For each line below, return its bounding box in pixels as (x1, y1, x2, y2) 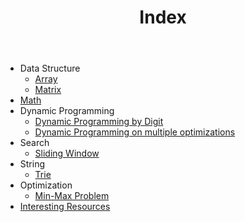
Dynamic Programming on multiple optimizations (34, 126, 236, 138)
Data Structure (19, 62, 81, 75)
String (19, 158, 46, 170)
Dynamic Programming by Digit (34, 116, 164, 128)
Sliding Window (34, 147, 100, 160)
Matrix (34, 84, 62, 96)
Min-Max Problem (34, 190, 110, 202)
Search (19, 137, 50, 149)
